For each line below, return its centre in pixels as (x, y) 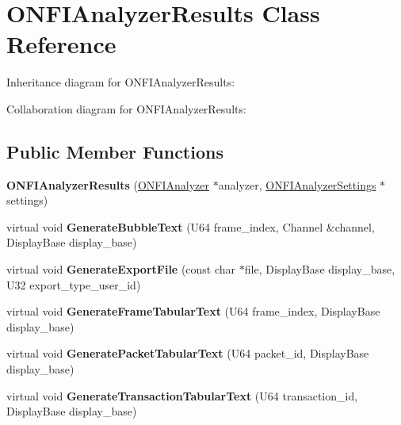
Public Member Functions (115, 151)
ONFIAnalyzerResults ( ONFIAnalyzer (108, 184)
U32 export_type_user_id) (74, 284)
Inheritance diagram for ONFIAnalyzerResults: (121, 82)
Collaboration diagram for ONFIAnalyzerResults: (126, 108)
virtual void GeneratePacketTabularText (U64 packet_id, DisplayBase (188, 353)
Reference (61, 44)
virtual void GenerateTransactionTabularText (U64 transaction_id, (182, 395)
